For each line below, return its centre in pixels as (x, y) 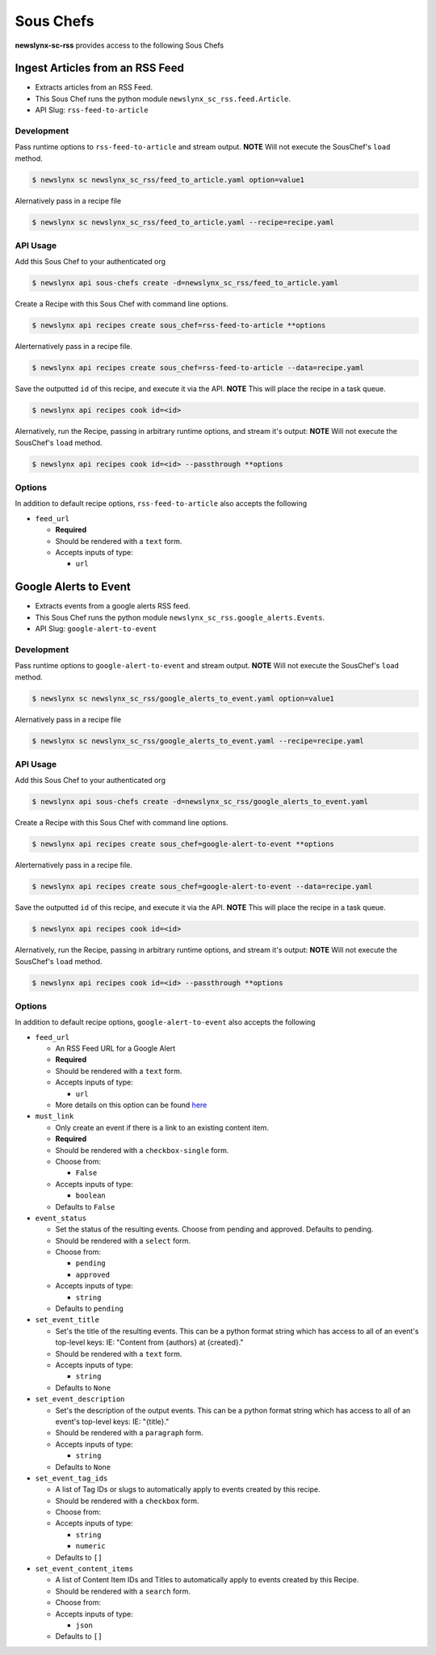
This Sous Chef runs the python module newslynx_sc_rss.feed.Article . (163, 99)
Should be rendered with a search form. (123, 1591)
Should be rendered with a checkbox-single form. (142, 1150)
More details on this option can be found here (131, 1105)
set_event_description (80, 1399)
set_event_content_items (84, 1569)
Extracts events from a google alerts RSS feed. (113, 606)
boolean (91, 1196)
